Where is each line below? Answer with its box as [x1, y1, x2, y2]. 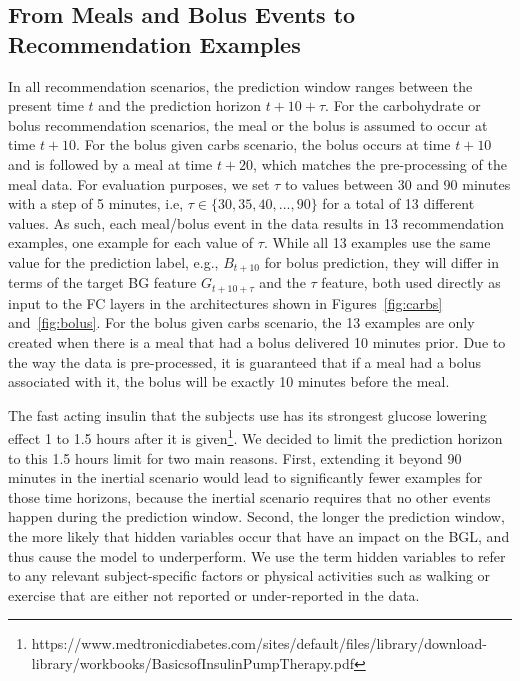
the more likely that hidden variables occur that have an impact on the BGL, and [8, 526, 510, 547]
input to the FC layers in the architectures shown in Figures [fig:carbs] [8, 292, 443, 313]
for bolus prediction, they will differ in [264, 251, 499, 272]
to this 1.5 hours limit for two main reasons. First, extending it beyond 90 [8, 447, 462, 468]
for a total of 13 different [322, 193, 475, 214]
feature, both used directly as [321, 272, 501, 293]
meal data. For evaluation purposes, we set [8, 173, 270, 194]
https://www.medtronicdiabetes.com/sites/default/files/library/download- [31, 633, 487, 654]
